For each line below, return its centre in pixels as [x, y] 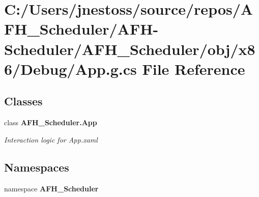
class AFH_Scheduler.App [51, 122]
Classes [23, 101]
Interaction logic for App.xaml [51, 139]
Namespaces [37, 167]
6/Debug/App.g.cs [70, 68]
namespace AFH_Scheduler [51, 188]
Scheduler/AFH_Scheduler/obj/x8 [130, 49]
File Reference [194, 68]
